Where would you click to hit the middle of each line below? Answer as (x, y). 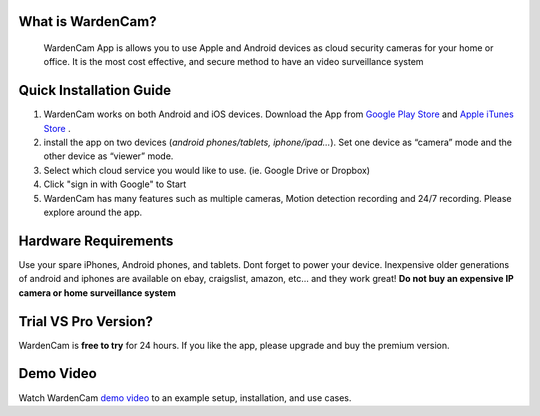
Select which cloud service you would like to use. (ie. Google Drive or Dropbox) (206, 170)
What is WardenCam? (87, 21)
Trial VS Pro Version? (86, 321)
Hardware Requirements (96, 240)
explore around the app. (93, 212)
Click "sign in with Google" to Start (115, 184)
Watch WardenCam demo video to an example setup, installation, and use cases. (185, 397)
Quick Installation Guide (95, 90)
